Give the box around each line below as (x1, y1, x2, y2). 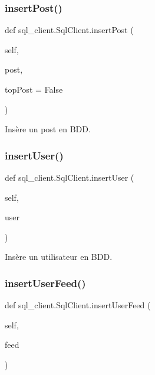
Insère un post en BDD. (5, 123, 91, 135)
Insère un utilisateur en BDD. (5, 250, 113, 263)
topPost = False (5, 83, 63, 95)
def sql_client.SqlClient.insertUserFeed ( (5, 299, 151, 311)
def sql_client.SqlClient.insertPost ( (5, 24, 134, 36)
